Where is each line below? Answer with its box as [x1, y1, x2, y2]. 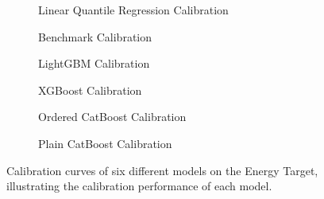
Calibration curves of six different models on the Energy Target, [6, 162, 318, 178]
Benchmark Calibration [38, 28, 152, 45]
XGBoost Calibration [38, 81, 142, 98]
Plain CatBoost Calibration [38, 135, 172, 151]
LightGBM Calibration [38, 55, 150, 72]
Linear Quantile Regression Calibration [38, 2, 229, 18]
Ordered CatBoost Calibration [38, 108, 187, 125]
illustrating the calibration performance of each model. [6, 178, 272, 194]
